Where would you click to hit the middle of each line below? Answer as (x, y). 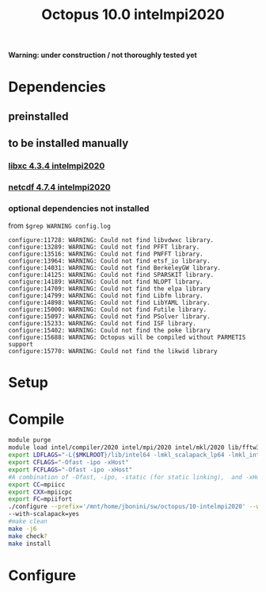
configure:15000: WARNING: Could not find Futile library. (108, 310)
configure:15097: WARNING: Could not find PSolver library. (110, 317)
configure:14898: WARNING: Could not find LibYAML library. (110, 303)
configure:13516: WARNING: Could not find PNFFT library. (106, 254)
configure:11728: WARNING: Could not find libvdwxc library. (111, 240)
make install (30, 544)
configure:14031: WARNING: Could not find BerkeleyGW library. (115, 268)
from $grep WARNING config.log (59, 226)
